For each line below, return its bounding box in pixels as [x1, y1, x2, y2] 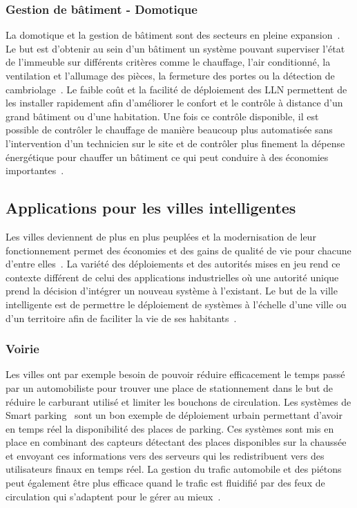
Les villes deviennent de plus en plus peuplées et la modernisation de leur [6, 229, 316, 243]
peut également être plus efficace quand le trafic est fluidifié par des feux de [6, 476, 325, 490]
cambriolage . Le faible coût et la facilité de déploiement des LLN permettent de [6, 82, 347, 96]
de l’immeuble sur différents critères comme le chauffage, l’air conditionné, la [6, 55, 331, 69]
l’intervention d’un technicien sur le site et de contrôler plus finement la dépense [6, 135, 345, 150]
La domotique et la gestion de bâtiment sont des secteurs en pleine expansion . [6, 28, 340, 42]
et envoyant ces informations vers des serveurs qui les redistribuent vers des [6, 448, 325, 462]
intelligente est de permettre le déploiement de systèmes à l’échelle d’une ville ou [6, 297, 347, 311]
